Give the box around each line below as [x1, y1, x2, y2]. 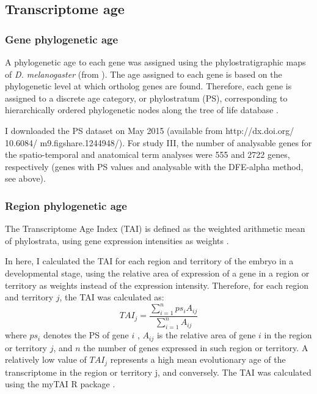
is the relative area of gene [156, 329, 256, 341]
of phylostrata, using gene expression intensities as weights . [5, 234, 229, 247]
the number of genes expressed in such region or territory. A [83, 341, 308, 354]
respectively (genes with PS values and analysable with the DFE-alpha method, [5, 160, 304, 173]
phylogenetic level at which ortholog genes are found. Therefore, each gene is [5, 80, 292, 92]
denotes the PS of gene [43, 329, 129, 341]
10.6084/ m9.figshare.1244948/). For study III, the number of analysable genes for [5, 136, 312, 149]
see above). [5, 172, 46, 185]
